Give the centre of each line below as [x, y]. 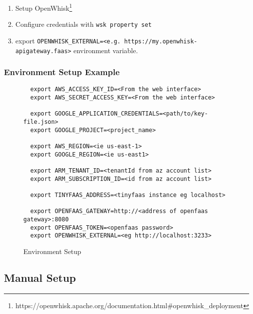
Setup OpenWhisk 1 [44, 7]
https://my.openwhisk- [161, 41]
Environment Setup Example [62, 72]
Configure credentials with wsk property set [83, 24]
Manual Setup [40, 277]
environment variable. [106, 50]
